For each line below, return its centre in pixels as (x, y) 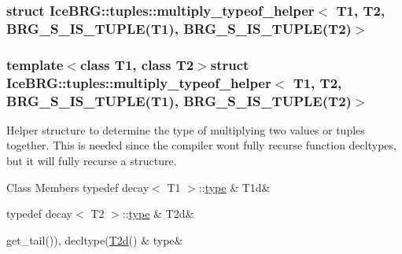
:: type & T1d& (234, 187)
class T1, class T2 (137, 64)
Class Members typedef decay (78, 187)
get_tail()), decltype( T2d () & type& (95, 239)
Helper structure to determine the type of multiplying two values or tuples (186, 129)
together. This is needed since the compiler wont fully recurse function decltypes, (201, 145)
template (35, 64)
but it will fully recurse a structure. (92, 161)
